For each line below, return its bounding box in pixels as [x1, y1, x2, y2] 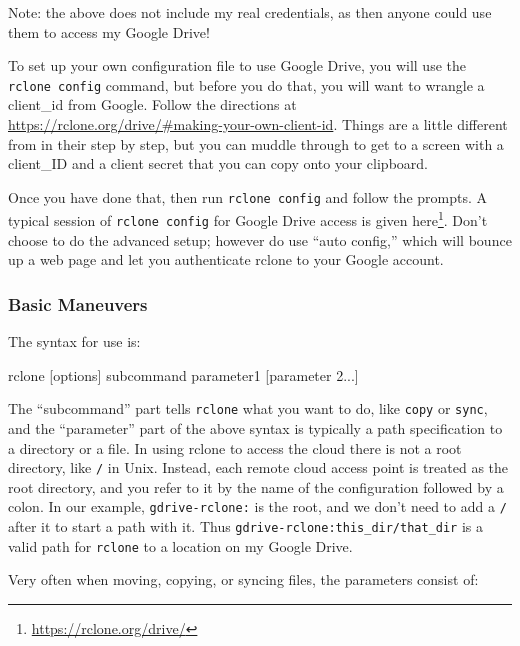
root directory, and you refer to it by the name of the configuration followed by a [8, 476, 504, 497]
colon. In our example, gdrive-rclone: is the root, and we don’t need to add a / [8, 496, 507, 517]
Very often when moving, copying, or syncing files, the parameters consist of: [8, 569, 479, 590]
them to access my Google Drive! [8, 21, 210, 42]
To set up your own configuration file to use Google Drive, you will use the [8, 55, 466, 76]
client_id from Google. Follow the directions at [8, 94, 297, 115]
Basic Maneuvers [8, 291, 148, 316]
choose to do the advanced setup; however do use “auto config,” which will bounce [8, 229, 512, 250]
